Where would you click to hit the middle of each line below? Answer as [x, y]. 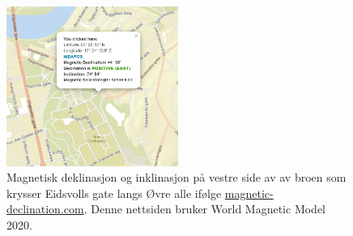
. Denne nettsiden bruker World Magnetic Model [204, 209]
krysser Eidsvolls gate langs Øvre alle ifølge [114, 193]
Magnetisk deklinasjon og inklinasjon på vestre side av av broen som [176, 177]
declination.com [45, 209]
